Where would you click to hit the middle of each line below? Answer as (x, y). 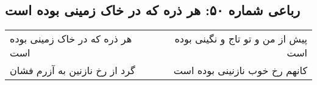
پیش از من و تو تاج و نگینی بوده (241, 39)
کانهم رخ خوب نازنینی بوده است (240, 70)
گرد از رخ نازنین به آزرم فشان (73, 70)
